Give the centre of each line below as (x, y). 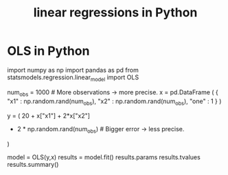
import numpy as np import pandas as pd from (73, 70)
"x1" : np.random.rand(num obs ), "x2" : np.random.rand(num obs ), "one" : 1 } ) (114, 102)
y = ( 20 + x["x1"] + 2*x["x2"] (49, 116)
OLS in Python (48, 51)
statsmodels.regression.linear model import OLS (73, 78)
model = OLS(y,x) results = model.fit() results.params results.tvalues (104, 157)
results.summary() (33, 165)
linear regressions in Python (115, 13)
